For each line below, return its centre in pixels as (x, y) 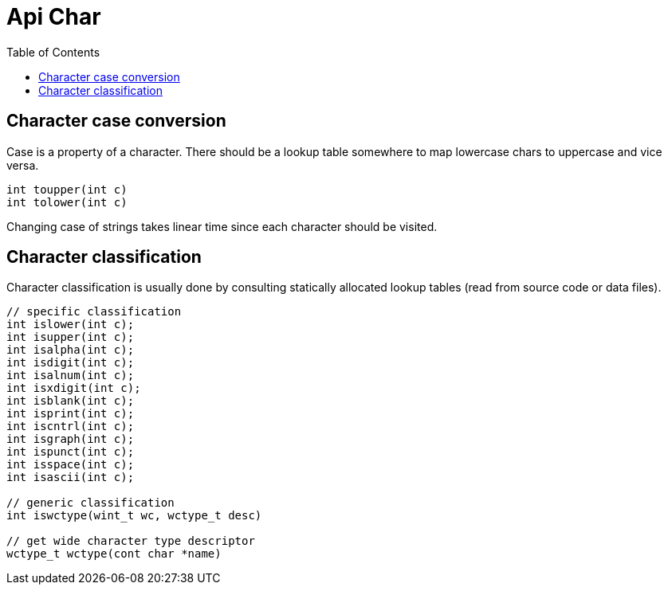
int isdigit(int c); (71, 363)
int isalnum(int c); (71, 376)
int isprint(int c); (71, 414)
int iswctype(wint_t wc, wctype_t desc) (134, 516)
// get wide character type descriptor (131, 541)
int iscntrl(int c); (71, 427)
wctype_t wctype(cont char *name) (114, 554)
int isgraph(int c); (71, 439)
